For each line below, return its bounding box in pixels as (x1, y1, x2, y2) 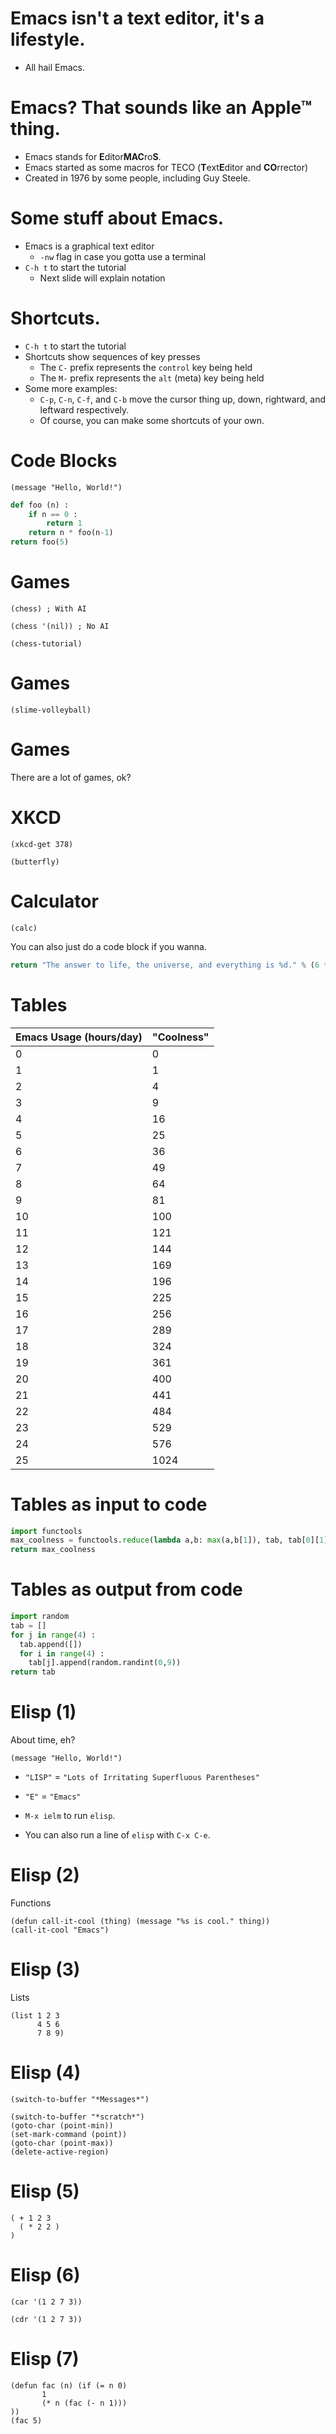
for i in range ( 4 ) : (19, 1648, 105, 1659)
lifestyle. (10, 28, 86, 51)
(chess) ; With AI (10, 604, 87, 614)
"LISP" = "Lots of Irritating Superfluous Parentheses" (24, 1771, 260, 1783)
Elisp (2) (10, 1864, 80, 1887)
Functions (10, 1897, 52, 1909)
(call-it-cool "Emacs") (10, 1925, 110, 1936)
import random (10, 1612, 70, 1622)
